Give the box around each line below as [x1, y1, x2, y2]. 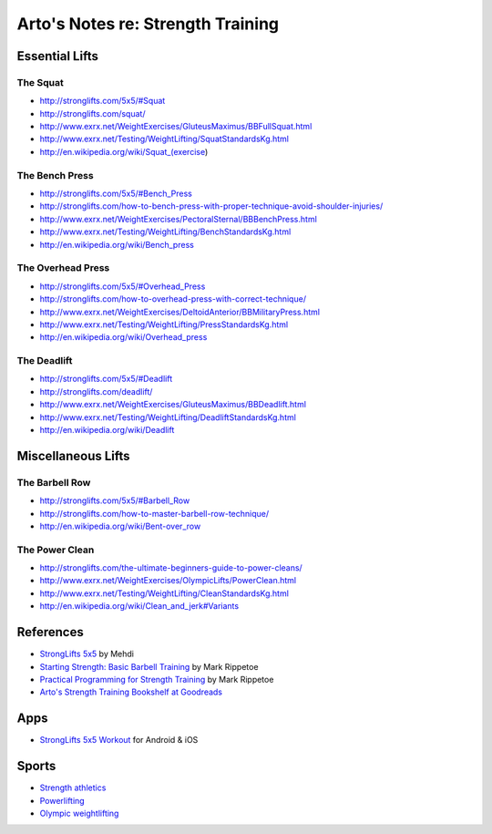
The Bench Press [16, 169, 95, 181]
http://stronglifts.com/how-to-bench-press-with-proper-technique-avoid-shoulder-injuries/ [39, 201, 384, 211]
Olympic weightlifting [39, 808, 119, 819]
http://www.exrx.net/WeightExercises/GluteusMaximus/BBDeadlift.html [39, 399, 307, 410]
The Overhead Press [16, 262, 110, 274]
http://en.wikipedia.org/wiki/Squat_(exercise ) [39, 146, 209, 157]
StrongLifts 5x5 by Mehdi [39, 648, 134, 660]
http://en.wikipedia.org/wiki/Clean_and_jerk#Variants [39, 601, 240, 612]
